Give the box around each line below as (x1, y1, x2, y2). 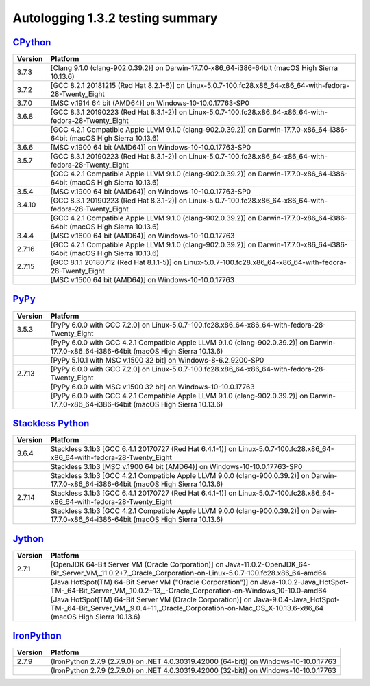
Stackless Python (12, 418, 90, 429)
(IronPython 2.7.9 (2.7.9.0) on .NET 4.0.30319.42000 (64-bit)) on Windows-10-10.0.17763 (50, 656, 337, 666)
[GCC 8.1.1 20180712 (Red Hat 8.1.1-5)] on (50, 258, 182, 267)
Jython (12, 533, 45, 545)
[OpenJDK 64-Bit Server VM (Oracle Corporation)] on (50, 560, 224, 569)
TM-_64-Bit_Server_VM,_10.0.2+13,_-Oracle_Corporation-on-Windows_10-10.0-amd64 (50, 586, 327, 595)
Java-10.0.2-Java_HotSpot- (260, 577, 349, 586)
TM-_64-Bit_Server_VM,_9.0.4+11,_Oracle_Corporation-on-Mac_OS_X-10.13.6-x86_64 (50, 603, 324, 613)
